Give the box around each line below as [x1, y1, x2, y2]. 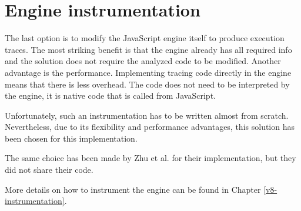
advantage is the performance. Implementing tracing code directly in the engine [5, 66, 292, 78]
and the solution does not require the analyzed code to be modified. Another [5, 55, 281, 67]
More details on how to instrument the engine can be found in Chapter [5, 183, 261, 195]
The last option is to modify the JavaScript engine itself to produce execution [5, 32, 285, 44]
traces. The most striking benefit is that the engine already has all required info [5, 43, 292, 55]
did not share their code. [5, 163, 93, 176]
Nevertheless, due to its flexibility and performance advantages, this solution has [5, 120, 295, 133]
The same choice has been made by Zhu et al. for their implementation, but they [5, 152, 296, 164]
